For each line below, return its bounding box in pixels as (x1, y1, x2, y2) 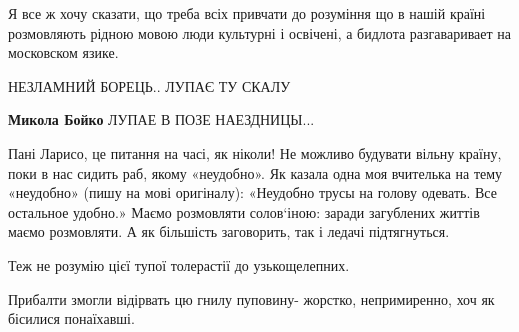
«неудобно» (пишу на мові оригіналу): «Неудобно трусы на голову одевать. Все (8, 182, 497, 203)
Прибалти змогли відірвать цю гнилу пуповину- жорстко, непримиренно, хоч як (8, 288, 495, 309)
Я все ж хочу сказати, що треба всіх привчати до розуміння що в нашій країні (8, 3, 486, 23)
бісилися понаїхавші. (8, 308, 135, 329)
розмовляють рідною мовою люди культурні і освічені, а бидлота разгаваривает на (8, 22, 511, 43)
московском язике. (8, 42, 119, 63)
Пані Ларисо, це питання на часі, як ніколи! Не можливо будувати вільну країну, (8, 142, 502, 163)
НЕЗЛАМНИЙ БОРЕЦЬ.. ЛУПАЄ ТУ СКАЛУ (8, 75, 291, 96)
